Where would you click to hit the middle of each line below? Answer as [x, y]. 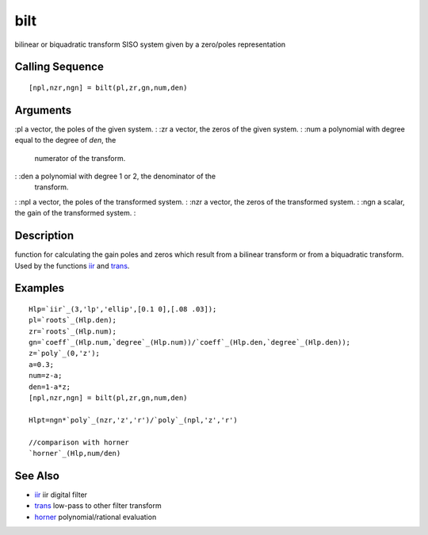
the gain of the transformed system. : [75, 213]
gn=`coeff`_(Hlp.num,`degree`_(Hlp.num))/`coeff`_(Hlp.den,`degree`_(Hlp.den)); [190, 342]
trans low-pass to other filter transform [98, 506]
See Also [37, 476]
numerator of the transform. [80, 158]
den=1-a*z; [50, 387]
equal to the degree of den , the [65, 140]
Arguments [43, 110]
